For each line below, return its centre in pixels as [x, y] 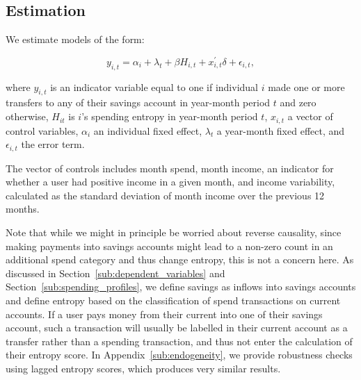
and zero [298, 102]
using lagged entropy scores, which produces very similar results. [143, 368]
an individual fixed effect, [148, 130]
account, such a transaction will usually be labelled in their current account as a [177, 328]
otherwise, [27, 116]
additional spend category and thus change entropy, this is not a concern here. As [180, 259]
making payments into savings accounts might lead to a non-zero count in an [169, 246]
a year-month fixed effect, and [281, 130]
